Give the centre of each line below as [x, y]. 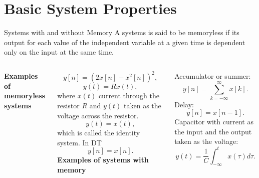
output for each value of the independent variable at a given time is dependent [125, 42]
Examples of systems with [103, 160]
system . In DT [79, 142]
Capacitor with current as [214, 122]
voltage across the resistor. [98, 115]
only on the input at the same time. [59, 52]
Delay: [184, 104]
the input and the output [213, 131]
